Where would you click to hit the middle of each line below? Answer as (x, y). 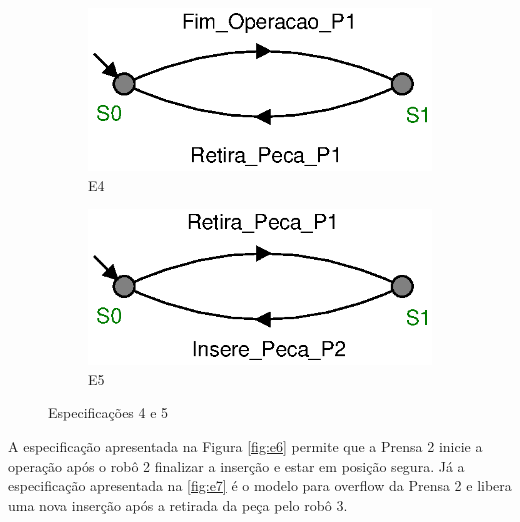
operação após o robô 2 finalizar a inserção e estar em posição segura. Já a (236, 465)
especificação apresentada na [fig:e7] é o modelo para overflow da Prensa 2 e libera (260, 485)
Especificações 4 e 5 (108, 412)
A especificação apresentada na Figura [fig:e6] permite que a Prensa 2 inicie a (245, 445)
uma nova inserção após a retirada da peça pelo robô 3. (178, 504)
